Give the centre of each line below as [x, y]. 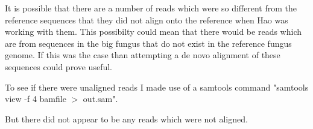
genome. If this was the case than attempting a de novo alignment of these [143, 55]
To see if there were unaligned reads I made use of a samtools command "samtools [157, 87]
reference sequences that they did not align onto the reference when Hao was [147, 19]
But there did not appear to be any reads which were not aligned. [126, 118]
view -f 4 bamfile [36, 99]
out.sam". [100, 99]
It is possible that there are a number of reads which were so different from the [151, 8]
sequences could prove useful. [58, 66]
